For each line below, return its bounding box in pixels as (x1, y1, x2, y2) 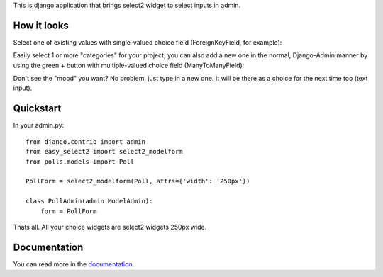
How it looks (13, 19, 69, 31)
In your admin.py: (13, 121, 65, 130)
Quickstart (13, 103, 62, 115)
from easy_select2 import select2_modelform (26, 147, 184, 156)
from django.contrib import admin (26, 137, 145, 145)
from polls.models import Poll (26, 157, 135, 166)
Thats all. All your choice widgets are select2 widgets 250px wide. (13, 222, 207, 231)
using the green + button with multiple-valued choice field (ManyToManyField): (13, 61, 245, 69)
